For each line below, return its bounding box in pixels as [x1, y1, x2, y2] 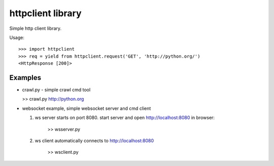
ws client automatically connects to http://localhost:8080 [35, 137, 154, 144]
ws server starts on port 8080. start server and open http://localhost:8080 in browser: [35, 114, 215, 121]
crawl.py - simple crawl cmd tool [22, 87, 91, 93]
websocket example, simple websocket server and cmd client [22, 105, 151, 111]
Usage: [9, 34, 25, 40]
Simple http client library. [9, 25, 62, 31]
